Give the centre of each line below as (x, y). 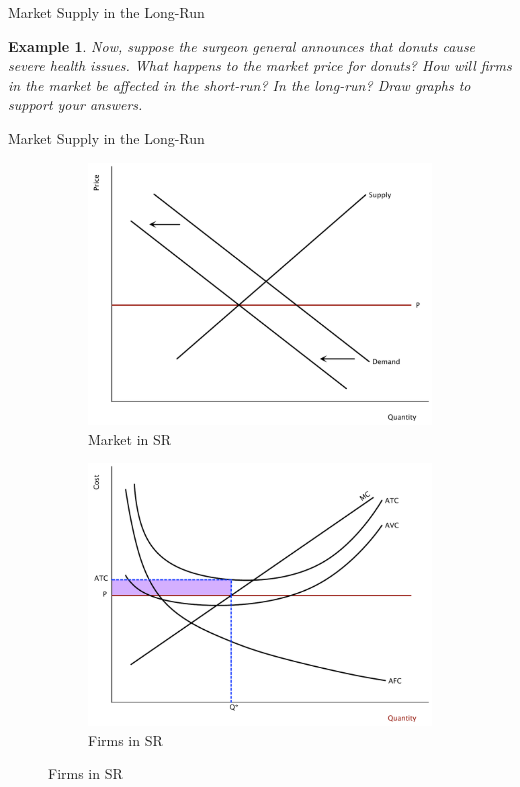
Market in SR (130, 438)
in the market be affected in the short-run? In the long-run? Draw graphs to (239, 84)
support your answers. (75, 104)
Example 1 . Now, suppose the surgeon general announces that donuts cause (242, 45)
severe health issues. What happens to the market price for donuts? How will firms (260, 65)
